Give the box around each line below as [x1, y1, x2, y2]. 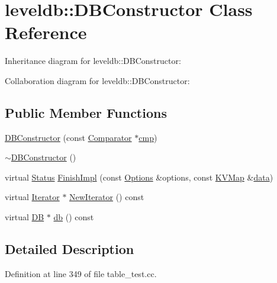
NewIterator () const [69, 191, 144, 203]
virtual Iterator [5, 191, 60, 203]
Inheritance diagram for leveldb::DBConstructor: [5, 54, 181, 67]
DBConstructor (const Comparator [5, 131, 132, 143]
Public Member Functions [5, 103, 167, 121]
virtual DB [5, 211, 44, 223]
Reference [5, 20, 87, 44]
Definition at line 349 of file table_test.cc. [5, 267, 157, 279]
